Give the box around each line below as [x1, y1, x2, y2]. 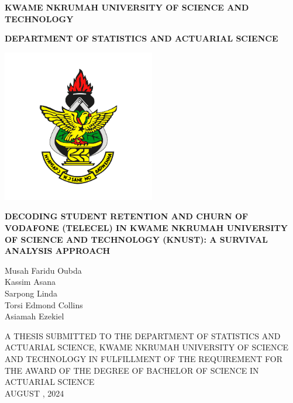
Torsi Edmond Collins [5, 298, 83, 311]
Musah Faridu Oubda [5, 264, 82, 276]
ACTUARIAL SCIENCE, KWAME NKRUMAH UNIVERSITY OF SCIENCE [5, 341, 289, 353]
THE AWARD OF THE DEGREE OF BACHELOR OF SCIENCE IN [5, 364, 259, 376]
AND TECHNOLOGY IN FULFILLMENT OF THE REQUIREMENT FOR [5, 352, 282, 364]
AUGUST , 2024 [5, 387, 64, 399]
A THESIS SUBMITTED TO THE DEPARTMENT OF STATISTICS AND [5, 329, 281, 342]
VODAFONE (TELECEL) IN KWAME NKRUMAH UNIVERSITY [5, 221, 288, 233]
